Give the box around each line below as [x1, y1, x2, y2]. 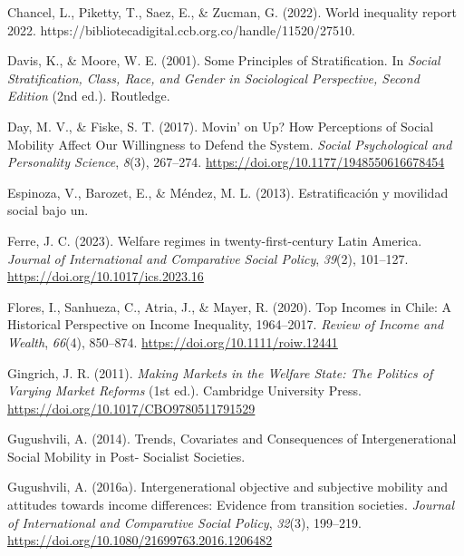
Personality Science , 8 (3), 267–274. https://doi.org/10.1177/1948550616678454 [7, 152, 445, 171]
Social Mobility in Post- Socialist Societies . [7, 446, 246, 465]
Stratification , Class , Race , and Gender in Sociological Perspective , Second [7, 68, 420, 87]
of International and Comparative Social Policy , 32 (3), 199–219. [7, 512, 362, 532]
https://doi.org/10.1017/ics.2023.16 [7, 267, 204, 286]
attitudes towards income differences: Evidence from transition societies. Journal [7, 495, 454, 514]
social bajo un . [7, 200, 89, 219]
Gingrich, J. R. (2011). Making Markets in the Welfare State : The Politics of [7, 363, 433, 382]
